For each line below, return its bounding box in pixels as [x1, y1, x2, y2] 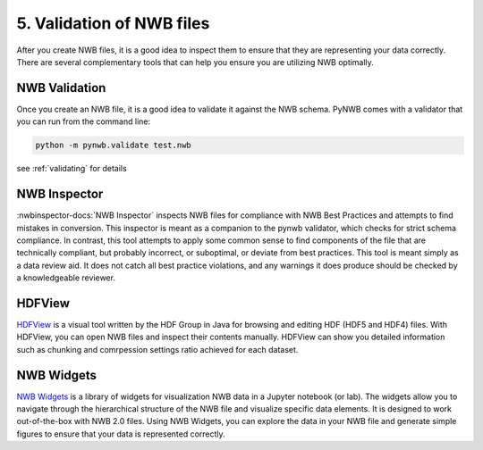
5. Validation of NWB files [16, 13, 210, 33]
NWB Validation [16, 80, 106, 96]
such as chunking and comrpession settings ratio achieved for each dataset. [16, 344, 299, 354]
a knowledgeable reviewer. [16, 272, 116, 283]
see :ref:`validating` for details [16, 163, 127, 174]
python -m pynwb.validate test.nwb [35, 140, 191, 151]
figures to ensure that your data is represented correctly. [16, 429, 225, 439]
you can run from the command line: [16, 116, 151, 127]
